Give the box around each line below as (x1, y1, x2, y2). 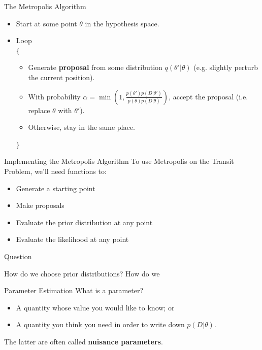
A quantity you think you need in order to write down (16, 319, 185, 330)
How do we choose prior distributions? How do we (4, 268, 160, 278)
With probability (28, 91, 81, 101)
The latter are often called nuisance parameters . (4, 336, 163, 346)
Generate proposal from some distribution (28, 62, 162, 73)
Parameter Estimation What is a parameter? (4, 285, 144, 296)
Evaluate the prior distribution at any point (16, 217, 153, 227)
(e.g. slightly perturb (193, 62, 258, 73)
